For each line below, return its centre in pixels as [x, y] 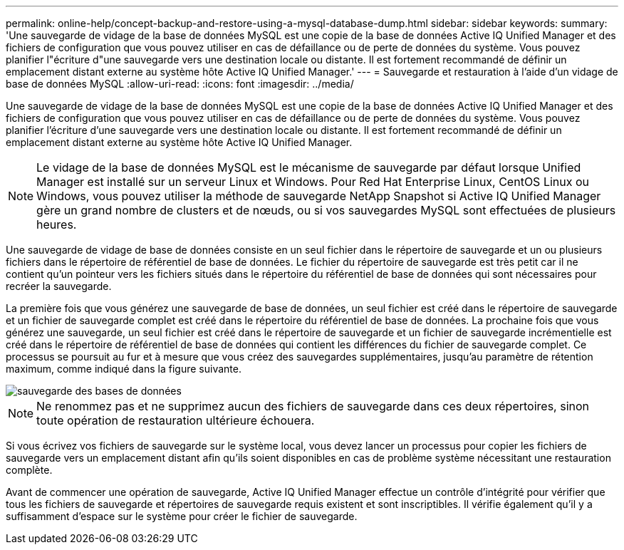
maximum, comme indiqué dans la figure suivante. [124, 369]
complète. [29, 470]
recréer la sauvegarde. [59, 286]
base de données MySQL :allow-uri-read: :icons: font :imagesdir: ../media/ [180, 84]
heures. [57, 224]
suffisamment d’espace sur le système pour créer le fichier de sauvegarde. [182, 516]
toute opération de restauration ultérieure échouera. [176, 420]
